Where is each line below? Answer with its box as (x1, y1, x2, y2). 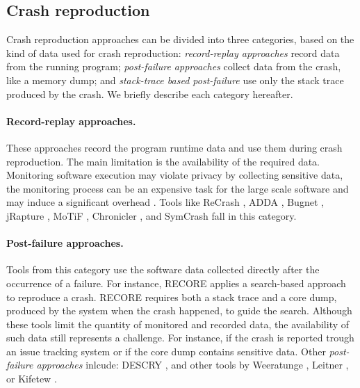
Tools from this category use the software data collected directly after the (6, 262, 320, 277)
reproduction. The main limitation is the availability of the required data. (6, 154, 320, 168)
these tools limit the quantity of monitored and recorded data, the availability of (6, 316, 350, 331)
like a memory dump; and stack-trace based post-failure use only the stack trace (6, 72, 344, 87)
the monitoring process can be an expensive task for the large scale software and (6, 181, 349, 195)
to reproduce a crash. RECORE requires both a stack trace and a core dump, (6, 289, 337, 304)
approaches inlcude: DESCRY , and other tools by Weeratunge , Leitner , (36, 357, 349, 372)
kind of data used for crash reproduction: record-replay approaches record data (6, 45, 340, 60)
